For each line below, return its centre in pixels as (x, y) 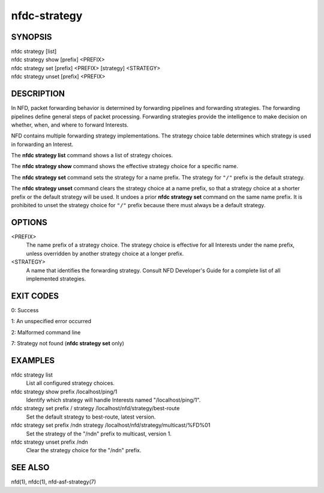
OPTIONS (29, 222)
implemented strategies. (56, 279)
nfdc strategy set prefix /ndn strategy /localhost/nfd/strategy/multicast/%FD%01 (111, 425)
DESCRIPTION (38, 94)
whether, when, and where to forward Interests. (70, 125)
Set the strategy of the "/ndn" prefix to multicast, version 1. (99, 434)
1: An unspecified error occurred (51, 321)
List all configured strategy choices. (70, 383)
